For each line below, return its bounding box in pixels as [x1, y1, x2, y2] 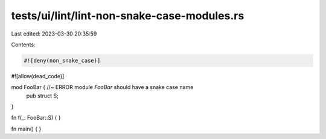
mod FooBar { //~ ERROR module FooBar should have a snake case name [11, 84, 194, 91]
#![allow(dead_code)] [11, 72, 65, 79]
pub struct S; [26, 92, 59, 99]
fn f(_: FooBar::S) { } [11, 114, 61, 122]
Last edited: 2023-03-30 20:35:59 [11, 30, 97, 37]
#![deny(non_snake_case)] [24, 57, 101, 64]
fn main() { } [11, 125, 42, 132]
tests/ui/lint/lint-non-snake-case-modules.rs [11, 9, 245, 22]
